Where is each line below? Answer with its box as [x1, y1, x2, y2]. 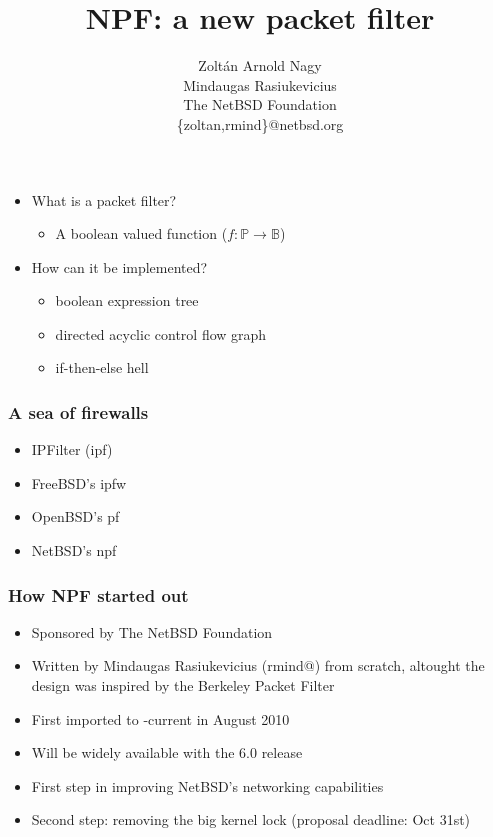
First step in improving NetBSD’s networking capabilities [31, 775, 384, 796]
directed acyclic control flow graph [55, 323, 267, 344]
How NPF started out [8, 582, 189, 607]
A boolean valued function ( [55, 223, 228, 244]
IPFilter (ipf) [31, 439, 113, 460]
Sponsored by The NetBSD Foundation [31, 621, 273, 642]
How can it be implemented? [31, 256, 208, 277]
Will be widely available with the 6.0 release [31, 742, 303, 763]
